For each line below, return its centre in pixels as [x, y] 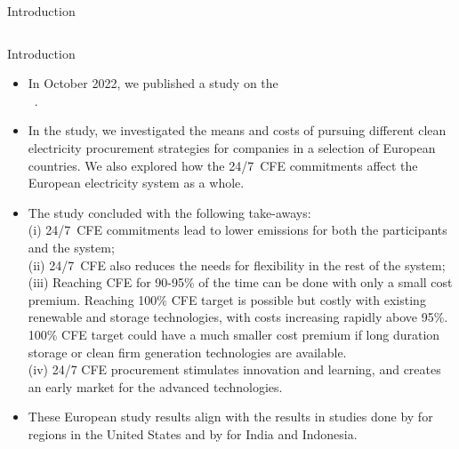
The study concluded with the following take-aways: [169, 212]
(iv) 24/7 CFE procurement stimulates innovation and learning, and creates [234, 369]
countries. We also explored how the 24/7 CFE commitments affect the [223, 165]
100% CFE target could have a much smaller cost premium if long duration [234, 334]
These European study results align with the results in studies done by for [230, 417]
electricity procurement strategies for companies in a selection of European [232, 147]
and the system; [71, 247]
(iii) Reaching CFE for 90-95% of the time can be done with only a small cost [240, 282]
